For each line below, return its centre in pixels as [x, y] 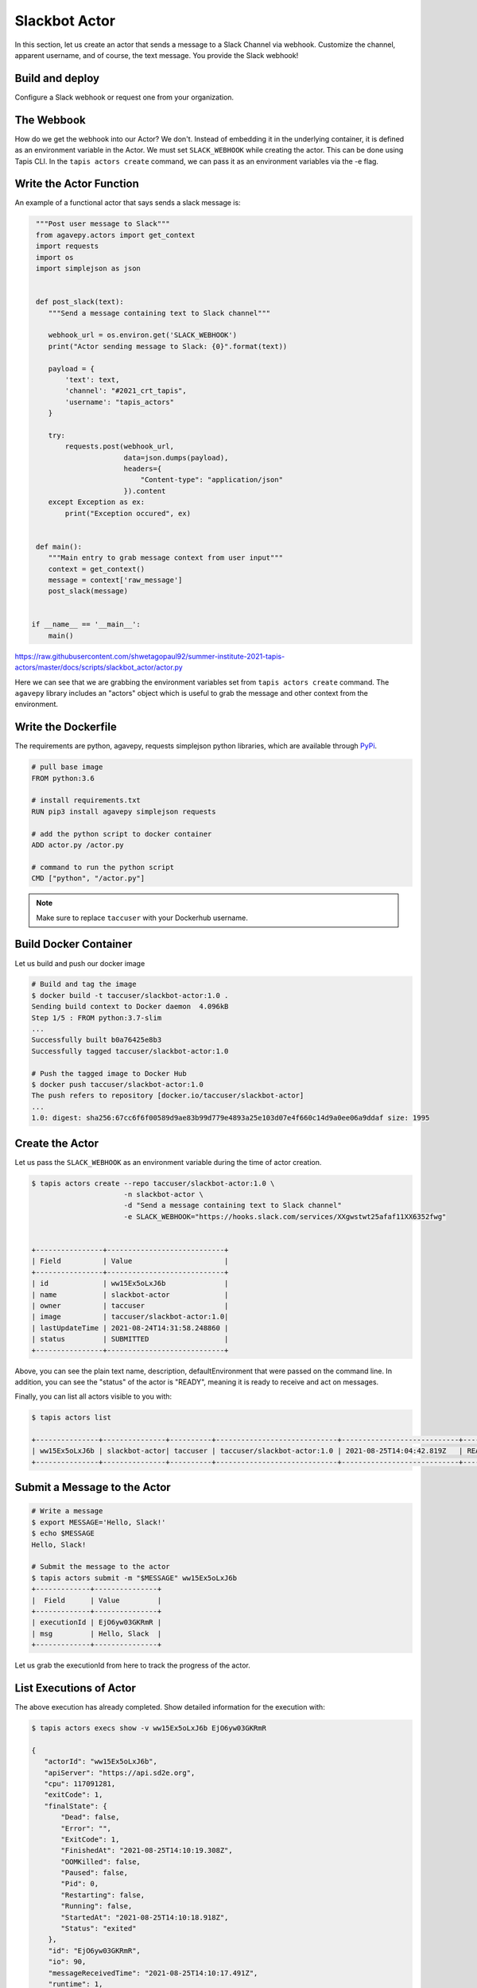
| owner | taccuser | [130, 1305]
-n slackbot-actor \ [164, 1194]
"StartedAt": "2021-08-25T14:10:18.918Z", [145, 1917]
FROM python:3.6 [63, 778]
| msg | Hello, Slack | [97, 1633]
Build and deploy [57, 78]
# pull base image [67, 767]
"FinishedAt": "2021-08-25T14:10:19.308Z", [147, 1850]
